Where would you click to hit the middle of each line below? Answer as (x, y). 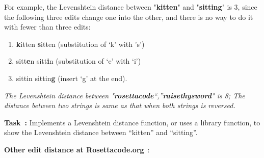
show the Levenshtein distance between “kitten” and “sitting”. (101, 132)
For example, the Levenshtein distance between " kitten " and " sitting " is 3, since (131, 7)
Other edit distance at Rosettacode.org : (77, 149)
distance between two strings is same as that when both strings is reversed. (120, 105)
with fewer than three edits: (47, 27)
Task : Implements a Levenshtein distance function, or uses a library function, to (132, 122)
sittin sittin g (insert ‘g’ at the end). (72, 78)
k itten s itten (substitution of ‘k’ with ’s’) (80, 44)
